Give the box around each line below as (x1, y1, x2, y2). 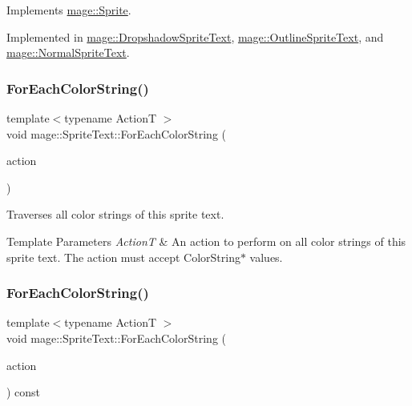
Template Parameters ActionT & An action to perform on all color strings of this (6, 232, 406, 249)
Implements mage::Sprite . (6, 2, 131, 18)
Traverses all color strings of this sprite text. (6, 206, 224, 223)
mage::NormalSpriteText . (6, 44, 130, 61)
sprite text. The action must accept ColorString (6, 248, 240, 265)
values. (249, 248, 283, 265)
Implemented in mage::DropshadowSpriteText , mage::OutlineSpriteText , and (6, 28, 384, 45)
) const (6, 384, 41, 400)
